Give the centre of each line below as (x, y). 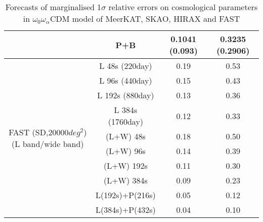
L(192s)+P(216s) (125, 195)
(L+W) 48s (125, 136)
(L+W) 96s (125, 151)
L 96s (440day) (126, 80)
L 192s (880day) (126, 95)
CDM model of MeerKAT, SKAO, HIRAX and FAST (145, 18)
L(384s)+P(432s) (125, 210)
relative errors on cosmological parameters (183, 7)
